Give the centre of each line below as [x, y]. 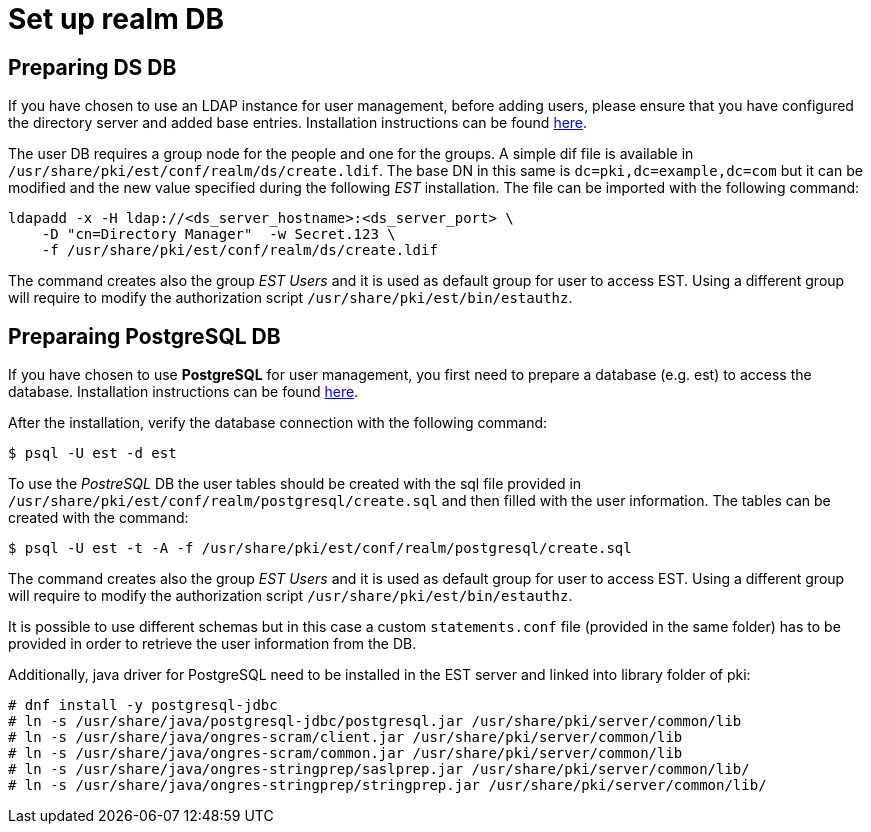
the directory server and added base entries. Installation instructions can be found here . [298, 123]
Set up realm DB [116, 19]
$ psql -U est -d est [92, 453]
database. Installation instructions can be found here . [183, 392]
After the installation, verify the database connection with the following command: [278, 423]
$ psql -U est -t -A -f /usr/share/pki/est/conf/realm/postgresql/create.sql [320, 548]
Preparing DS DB [92, 67]
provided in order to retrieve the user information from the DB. [212, 644]
